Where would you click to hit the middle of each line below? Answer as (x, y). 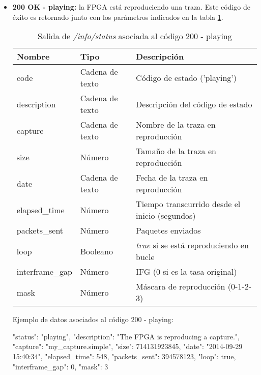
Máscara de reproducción (181, 286)
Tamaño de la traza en (176, 151)
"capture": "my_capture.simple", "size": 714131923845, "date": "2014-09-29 (127, 346)
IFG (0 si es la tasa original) (186, 272)
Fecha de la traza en (172, 178)
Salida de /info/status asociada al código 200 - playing (135, 36)
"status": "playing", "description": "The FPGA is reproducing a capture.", (126, 336)
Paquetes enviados (168, 230)
